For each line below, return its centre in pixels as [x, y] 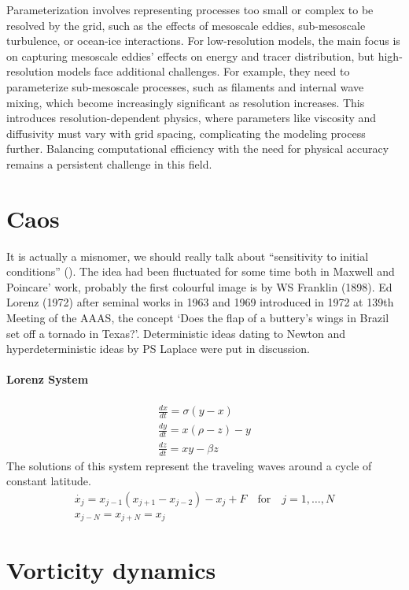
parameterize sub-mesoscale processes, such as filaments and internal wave [185, 86]
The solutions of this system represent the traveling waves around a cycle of [189, 465]
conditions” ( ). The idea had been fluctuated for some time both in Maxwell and [201, 271]
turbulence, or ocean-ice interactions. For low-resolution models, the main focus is [203, 41]
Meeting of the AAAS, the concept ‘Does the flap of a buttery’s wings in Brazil [198, 318]
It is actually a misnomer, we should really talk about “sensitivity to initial [188, 256]
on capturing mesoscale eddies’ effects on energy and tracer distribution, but [191, 56]
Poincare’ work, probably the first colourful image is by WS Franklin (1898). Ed [199, 286]
